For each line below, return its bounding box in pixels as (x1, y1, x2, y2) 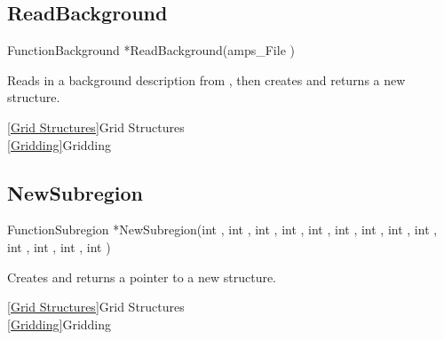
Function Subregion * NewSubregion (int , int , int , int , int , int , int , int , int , (7, 220, 438, 239)
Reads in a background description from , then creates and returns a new (7, 70, 406, 89)
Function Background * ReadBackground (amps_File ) (7, 41, 295, 59)
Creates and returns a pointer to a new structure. (7, 267, 277, 286)
